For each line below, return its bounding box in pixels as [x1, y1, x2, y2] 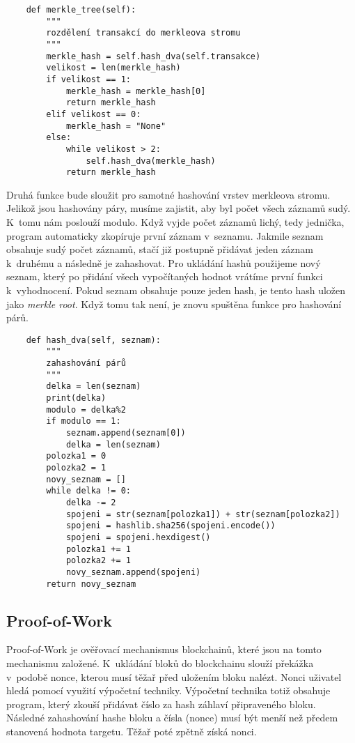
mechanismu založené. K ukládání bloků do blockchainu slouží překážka [6, 656, 314, 671]
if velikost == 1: [46, 74, 131, 84]
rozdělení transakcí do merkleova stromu [46, 28, 241, 38]
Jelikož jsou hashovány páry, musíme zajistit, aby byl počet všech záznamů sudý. [6, 201, 351, 215]
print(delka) [46, 393, 106, 404]
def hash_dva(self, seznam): [26, 335, 161, 345]
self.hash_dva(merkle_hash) [86, 155, 216, 166]
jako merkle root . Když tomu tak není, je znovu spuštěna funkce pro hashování [6, 296, 342, 311]
